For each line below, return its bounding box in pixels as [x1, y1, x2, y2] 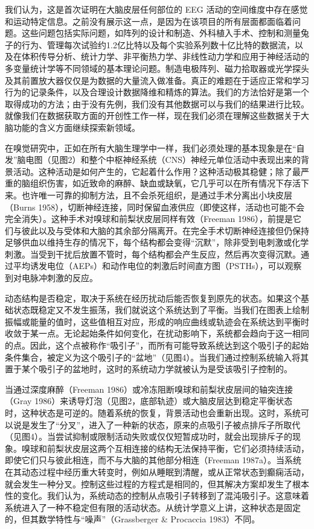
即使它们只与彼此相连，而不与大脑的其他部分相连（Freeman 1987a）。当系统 [5, 454, 302, 466]
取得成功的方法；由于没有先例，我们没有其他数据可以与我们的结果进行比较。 [5, 97, 309, 110]
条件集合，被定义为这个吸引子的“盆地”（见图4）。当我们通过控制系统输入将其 [5, 350, 309, 363]
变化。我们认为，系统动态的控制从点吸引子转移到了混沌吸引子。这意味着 [21, 489, 309, 502]
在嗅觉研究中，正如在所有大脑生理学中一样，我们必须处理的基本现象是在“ [5, 141, 296, 154]
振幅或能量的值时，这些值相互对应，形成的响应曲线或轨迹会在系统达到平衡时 [5, 315, 309, 328]
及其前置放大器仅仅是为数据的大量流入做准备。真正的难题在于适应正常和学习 [5, 74, 309, 86]
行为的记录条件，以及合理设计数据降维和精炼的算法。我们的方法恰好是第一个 [5, 86, 309, 98]
